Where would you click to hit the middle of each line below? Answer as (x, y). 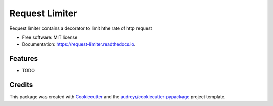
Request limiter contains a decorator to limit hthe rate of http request (81, 28)
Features (24, 59)
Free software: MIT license (50, 37)
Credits (21, 85)
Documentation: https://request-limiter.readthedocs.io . (79, 44)
